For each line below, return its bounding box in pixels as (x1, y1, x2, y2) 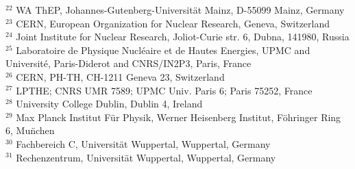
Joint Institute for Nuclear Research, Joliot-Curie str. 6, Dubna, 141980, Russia (16, 29, 350, 44)
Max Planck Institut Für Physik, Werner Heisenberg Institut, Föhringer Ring (16, 109, 341, 124)
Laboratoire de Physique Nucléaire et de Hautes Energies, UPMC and (16, 42, 310, 57)
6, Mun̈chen (5, 123, 55, 138)
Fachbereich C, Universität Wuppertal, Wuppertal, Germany (16, 136, 271, 151)
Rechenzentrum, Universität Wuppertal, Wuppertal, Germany (16, 150, 276, 164)
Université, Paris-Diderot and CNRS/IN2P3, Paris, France (5, 56, 252, 70)
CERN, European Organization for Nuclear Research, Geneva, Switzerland (16, 16, 330, 30)
